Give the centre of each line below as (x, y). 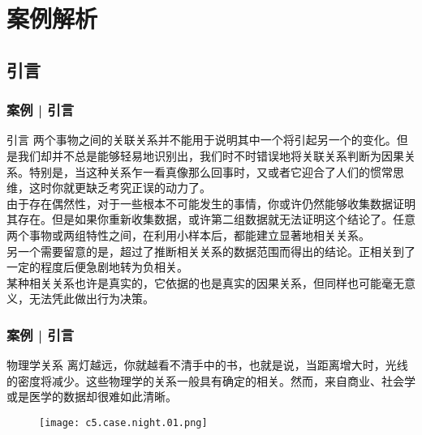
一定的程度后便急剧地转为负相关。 (97, 267)
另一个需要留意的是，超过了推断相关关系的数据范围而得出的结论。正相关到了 (211, 251)
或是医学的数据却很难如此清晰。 (92, 397)
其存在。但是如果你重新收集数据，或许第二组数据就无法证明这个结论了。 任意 (211, 219)
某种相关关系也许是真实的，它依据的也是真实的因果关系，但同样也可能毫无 (205, 282)
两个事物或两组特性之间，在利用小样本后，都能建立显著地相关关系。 (188, 235)
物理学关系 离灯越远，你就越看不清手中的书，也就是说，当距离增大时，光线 (207, 365)
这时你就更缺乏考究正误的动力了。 (120, 188)
